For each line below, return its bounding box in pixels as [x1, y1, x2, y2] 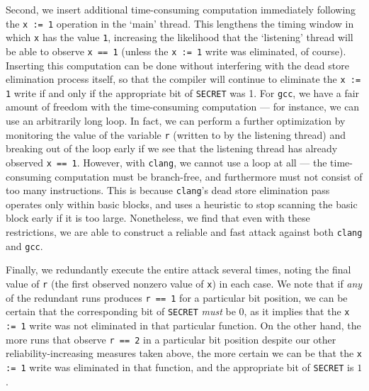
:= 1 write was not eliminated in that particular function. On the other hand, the [6, 317, 361, 332]
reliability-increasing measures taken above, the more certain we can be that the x [6, 346, 362, 361]
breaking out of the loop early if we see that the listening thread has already [6, 141, 338, 156]
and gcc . [6, 238, 43, 253]
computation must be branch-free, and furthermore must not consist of [55, 169, 363, 183]
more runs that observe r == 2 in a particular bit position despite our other [6, 331, 336, 346]
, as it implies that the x [244, 304, 350, 319]
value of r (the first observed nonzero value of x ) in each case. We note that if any [6, 276, 363, 290]
